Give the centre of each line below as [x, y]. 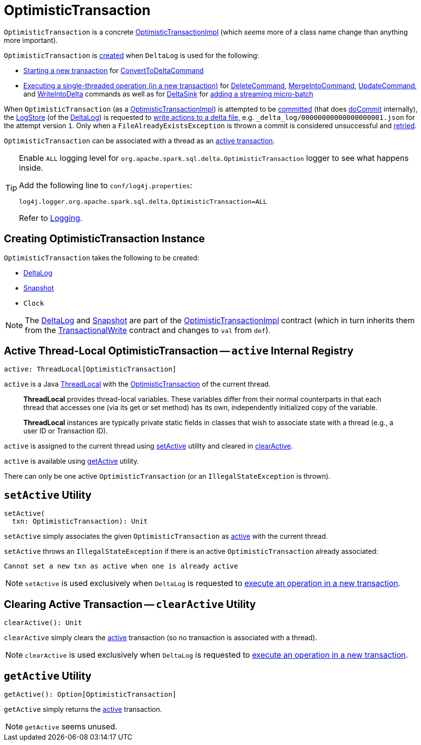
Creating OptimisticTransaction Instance [105, 239]
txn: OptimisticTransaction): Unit [80, 521]
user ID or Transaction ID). [66, 431]
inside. [31, 167]
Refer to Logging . [51, 218]
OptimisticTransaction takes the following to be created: [102, 257]
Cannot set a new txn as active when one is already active [121, 566]
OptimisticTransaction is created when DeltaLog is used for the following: [132, 55]
